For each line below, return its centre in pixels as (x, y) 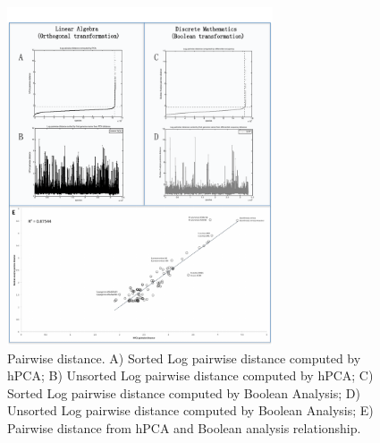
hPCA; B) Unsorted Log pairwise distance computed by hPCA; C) (190, 375)
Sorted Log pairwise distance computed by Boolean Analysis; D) (184, 392)
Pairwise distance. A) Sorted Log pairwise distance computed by (184, 358)
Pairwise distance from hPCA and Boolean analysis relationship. (184, 427)
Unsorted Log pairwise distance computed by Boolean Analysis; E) (190, 410)
